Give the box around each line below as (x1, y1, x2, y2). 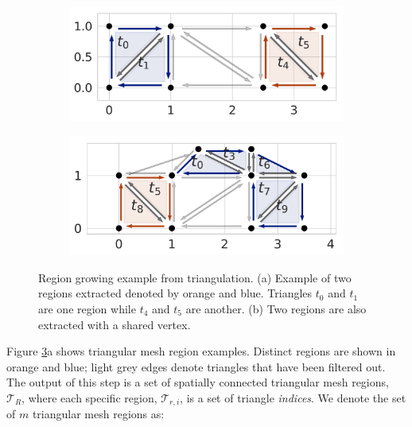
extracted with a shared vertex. (38, 316, 191, 332)
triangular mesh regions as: (32, 406, 165, 422)
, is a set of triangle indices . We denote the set (180, 389, 406, 406)
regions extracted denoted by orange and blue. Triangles (38, 285, 313, 301)
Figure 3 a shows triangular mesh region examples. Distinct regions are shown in (6, 343, 396, 359)
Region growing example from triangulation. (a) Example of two (38, 269, 352, 285)
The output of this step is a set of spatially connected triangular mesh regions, (6, 374, 389, 390)
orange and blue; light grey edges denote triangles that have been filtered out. (6, 358, 386, 375)
